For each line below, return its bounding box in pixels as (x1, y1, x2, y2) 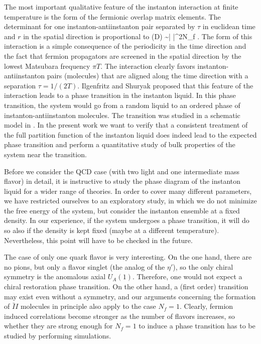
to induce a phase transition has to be (139, 320, 255, 331)
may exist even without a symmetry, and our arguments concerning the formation (4, 291, 256, 301)
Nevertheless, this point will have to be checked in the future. (4, 235, 193, 245)
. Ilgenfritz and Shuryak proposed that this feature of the (77, 80, 253, 90)
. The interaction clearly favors (100, 60, 195, 71)
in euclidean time (202, 21, 255, 32)
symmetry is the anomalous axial (4, 271, 106, 282)
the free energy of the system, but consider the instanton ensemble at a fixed (4, 205, 240, 215)
